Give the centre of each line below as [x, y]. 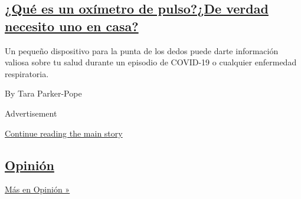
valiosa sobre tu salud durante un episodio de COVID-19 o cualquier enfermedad [151, 62]
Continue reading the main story [64, 133]
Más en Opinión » [37, 189]
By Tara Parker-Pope [43, 93]
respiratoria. [27, 73]
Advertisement [31, 113]
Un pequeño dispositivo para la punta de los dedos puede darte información [142, 50]
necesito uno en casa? [72, 26]
